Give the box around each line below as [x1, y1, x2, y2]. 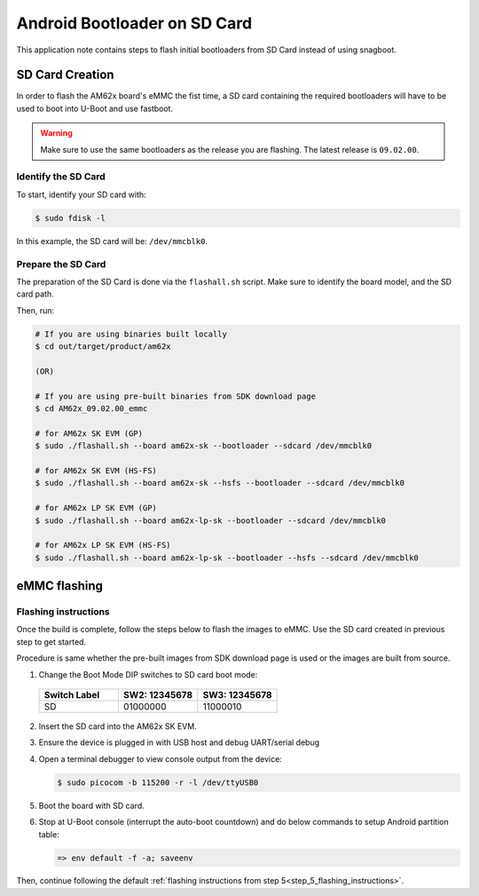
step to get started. [16, 636, 87, 647]
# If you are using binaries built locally [35, 329, 228, 339]
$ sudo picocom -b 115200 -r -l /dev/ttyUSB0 [57, 777, 259, 788]
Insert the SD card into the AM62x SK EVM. [38, 720, 197, 732]
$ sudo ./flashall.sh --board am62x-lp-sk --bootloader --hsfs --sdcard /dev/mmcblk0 [35, 552, 419, 563]
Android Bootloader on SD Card [16, 13, 253, 33]
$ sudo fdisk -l [35, 213, 106, 223]
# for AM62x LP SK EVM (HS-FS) [35, 540, 172, 551]
